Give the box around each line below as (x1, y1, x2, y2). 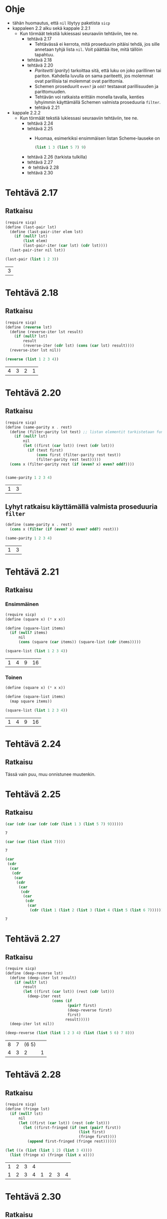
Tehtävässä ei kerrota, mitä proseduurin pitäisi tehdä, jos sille (34, 41, 160, 47)
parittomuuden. (34, 88, 66, 94)
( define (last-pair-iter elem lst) (9, 229, 83, 234)
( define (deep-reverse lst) (5, 970, 64, 975)
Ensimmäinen (5, 601, 39, 608)
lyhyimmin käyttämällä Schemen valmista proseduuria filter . (34, 99, 161, 105)
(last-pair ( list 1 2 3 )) (5, 257, 59, 261)
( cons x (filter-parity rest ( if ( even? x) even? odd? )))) (9, 461, 135, 467)
